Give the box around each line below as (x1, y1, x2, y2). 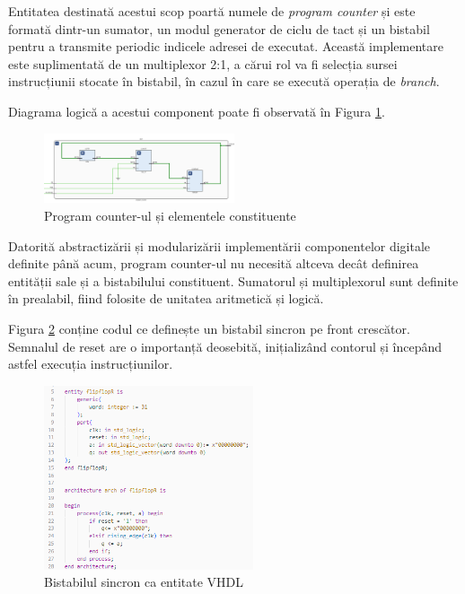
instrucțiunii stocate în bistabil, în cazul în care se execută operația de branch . (8, 72, 440, 91)
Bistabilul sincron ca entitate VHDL (44, 572, 244, 591)
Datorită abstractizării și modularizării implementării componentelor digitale (8, 236, 431, 255)
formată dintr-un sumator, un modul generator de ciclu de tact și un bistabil (8, 19, 430, 38)
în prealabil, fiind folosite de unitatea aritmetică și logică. (8, 289, 324, 308)
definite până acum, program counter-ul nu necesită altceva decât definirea (8, 254, 419, 273)
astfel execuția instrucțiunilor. (8, 354, 173, 373)
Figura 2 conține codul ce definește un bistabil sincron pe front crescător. (8, 319, 410, 337)
